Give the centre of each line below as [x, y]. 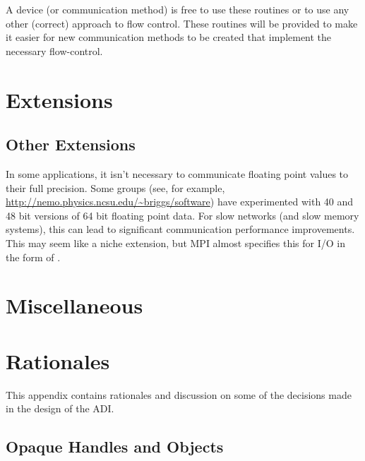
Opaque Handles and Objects [115, 447]
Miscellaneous [74, 305]
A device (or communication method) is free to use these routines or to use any [178, 9]
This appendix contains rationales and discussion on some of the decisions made [179, 394]
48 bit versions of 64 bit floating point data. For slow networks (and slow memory [182, 215]
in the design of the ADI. [60, 408]
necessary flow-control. [54, 50]
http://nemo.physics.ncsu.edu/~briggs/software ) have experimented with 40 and [180, 202]
